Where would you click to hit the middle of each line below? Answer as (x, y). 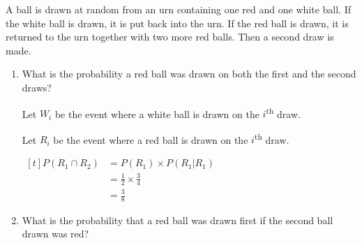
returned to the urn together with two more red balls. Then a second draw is (170, 37)
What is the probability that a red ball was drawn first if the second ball (178, 220)
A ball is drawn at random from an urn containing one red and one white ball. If (178, 9)
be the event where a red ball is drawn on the (151, 139)
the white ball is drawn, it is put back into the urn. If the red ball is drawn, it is (177, 23)
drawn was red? (55, 234)
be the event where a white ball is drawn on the (157, 113)
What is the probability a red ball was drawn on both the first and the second (189, 74)
